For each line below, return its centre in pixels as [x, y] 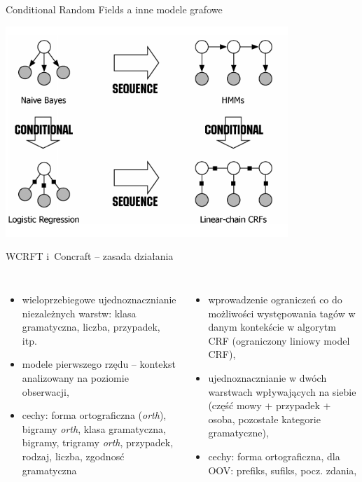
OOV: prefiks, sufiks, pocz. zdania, [283, 470]
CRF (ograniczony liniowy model [279, 340]
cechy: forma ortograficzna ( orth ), [94, 415]
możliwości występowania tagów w [282, 313]
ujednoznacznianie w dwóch [267, 378]
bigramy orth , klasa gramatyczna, [94, 428]
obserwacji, [46, 391]
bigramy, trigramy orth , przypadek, [98, 442]
